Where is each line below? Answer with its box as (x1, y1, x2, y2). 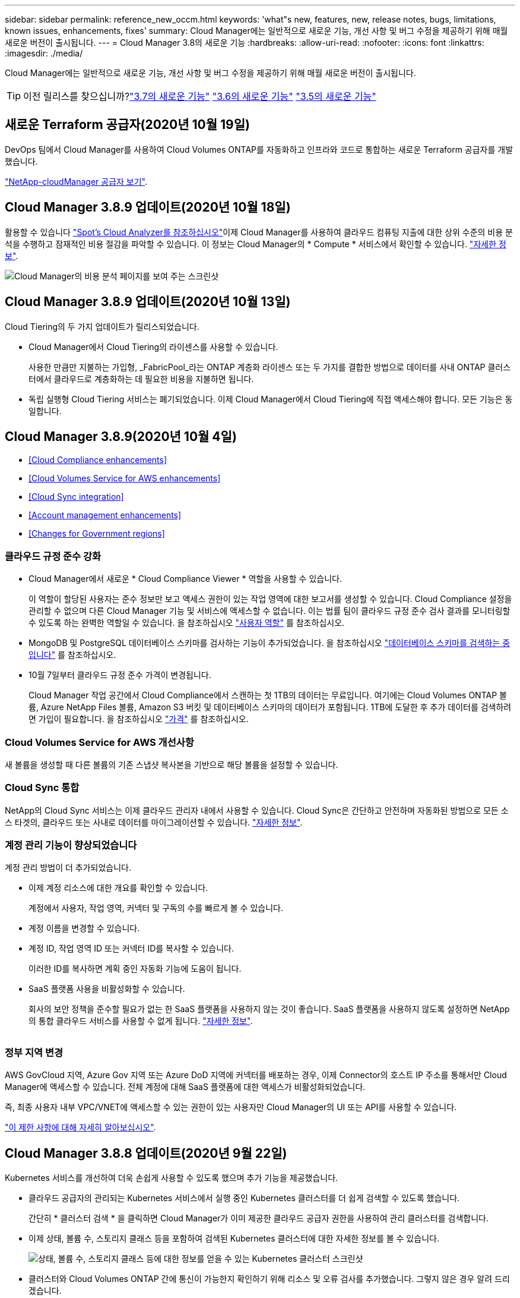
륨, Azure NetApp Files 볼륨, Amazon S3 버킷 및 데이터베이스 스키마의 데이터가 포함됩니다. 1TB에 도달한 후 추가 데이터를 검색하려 (28, 702, 512, 713)
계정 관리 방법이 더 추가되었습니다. (5, 862, 131, 873)
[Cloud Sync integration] (28, 492, 124, 502)
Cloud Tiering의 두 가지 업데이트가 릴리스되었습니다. (5, 321, 199, 332)
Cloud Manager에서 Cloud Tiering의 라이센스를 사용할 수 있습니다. (28, 341, 278, 352)
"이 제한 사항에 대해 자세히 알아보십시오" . (5, 1122, 156, 1133)
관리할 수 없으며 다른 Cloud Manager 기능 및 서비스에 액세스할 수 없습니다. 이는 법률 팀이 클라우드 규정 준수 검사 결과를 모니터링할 (28, 606, 511, 616)
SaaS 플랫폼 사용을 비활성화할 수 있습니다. (28, 984, 185, 994)
